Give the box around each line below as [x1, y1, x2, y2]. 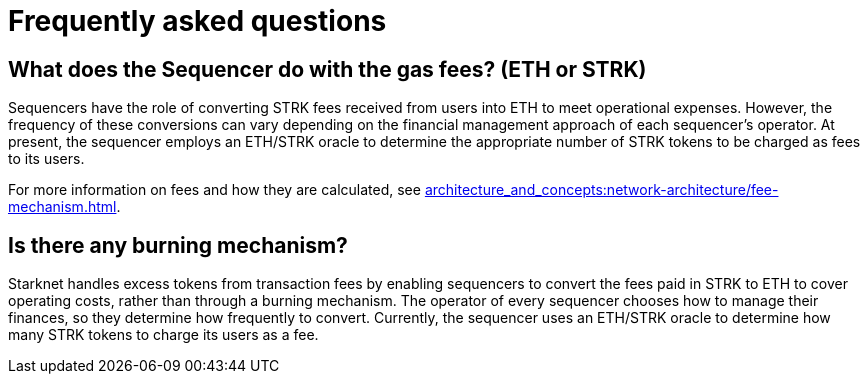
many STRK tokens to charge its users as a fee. [8, 326, 319, 344]
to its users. [8, 150, 85, 168]
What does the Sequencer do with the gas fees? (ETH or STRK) [8, 56, 647, 82]
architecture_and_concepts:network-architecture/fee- [424, 181, 779, 199]
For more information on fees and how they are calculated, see [8, 181, 421, 199]
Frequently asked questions [8, 4, 387, 38]
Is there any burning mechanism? [8, 232, 348, 258]
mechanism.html [8, 198, 117, 216]
